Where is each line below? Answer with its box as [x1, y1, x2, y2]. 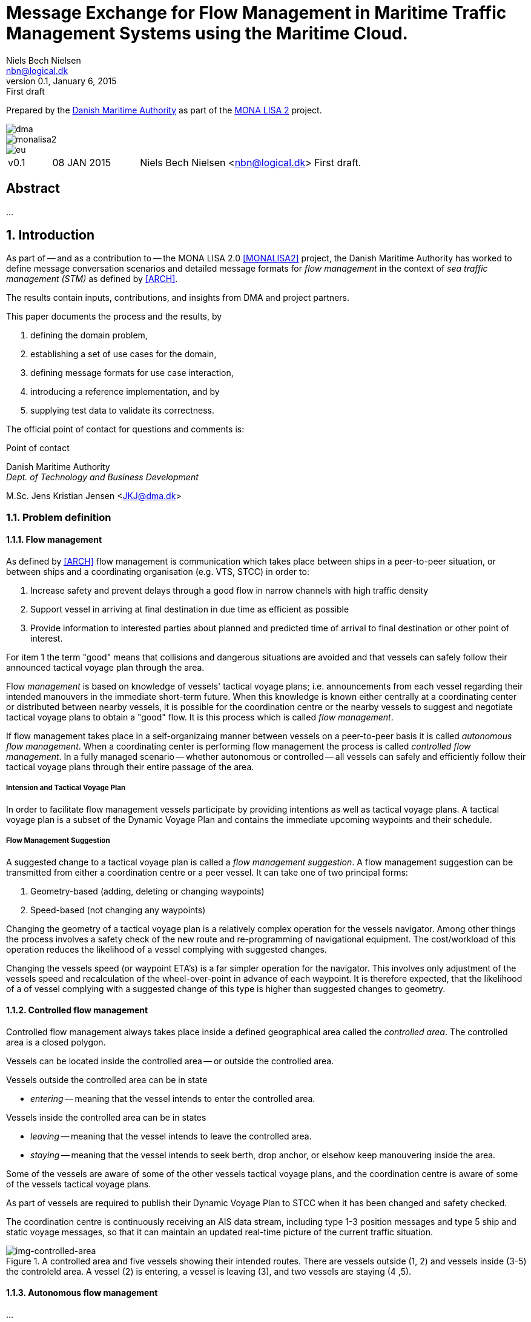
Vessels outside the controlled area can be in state [6, 1074, 208, 1085]
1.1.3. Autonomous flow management [6, 1287, 158, 1298]
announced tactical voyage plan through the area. [6, 662, 205, 673]
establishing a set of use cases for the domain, [30, 349, 217, 360]
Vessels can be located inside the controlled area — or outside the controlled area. [6, 1055, 334, 1066]
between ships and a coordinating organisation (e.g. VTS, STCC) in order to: [6, 566, 309, 577]
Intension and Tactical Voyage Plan [6, 783, 126, 793]
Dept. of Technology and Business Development [6, 472, 199, 483]
